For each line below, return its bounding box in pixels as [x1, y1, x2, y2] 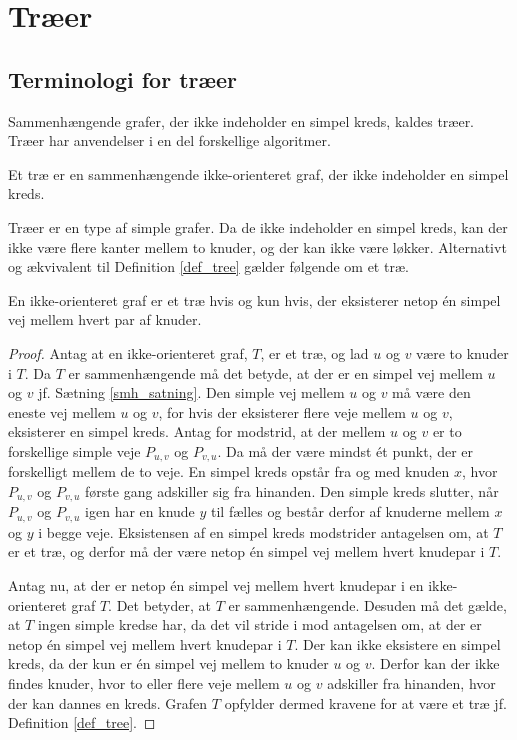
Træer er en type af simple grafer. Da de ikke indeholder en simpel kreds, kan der [8, 216, 508, 237]
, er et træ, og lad [260, 342, 369, 363]
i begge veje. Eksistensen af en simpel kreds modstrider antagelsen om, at [38, 521, 489, 542]
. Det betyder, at [108, 594, 211, 615]
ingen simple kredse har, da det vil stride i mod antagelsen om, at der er [37, 614, 482, 635]
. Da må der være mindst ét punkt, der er [217, 440, 474, 461]
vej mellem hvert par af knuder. [8, 309, 202, 330]
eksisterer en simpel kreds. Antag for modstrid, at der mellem [8, 421, 386, 442]
